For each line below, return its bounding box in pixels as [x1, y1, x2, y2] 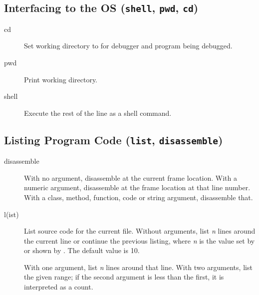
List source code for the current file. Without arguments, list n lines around [24, 226, 256, 236]
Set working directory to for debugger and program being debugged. [24, 40, 233, 51]
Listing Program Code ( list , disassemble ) [4, 132, 223, 147]
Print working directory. [24, 74, 97, 84]
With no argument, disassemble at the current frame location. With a [24, 172, 237, 183]
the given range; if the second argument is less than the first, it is [24, 272, 224, 282]
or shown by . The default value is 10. [24, 245, 140, 256]
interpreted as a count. [24, 282, 93, 292]
